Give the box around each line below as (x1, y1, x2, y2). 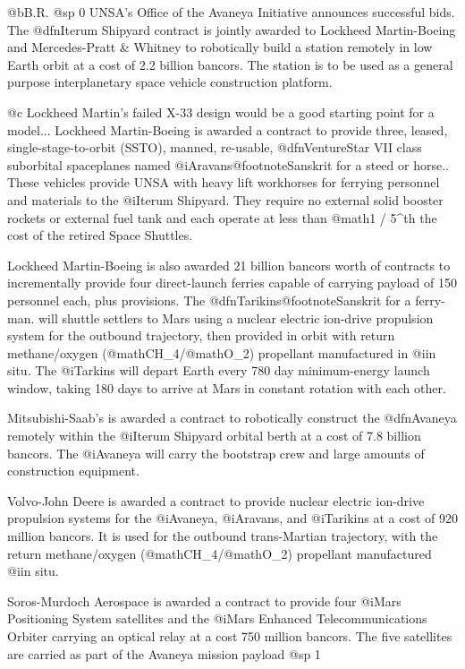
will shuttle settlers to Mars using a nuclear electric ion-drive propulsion (38, 308, 434, 327)
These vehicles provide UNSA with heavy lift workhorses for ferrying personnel (7, 173, 440, 192)
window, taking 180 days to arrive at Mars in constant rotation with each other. (7, 378, 446, 397)
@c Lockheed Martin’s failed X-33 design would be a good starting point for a (7, 102, 435, 121)
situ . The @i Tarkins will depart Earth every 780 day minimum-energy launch (7, 361, 430, 380)
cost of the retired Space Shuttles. (7, 226, 193, 244)
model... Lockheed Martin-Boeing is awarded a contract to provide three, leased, (7, 120, 448, 139)
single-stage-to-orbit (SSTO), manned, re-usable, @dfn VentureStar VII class (7, 138, 422, 157)
